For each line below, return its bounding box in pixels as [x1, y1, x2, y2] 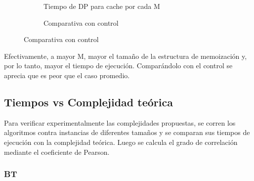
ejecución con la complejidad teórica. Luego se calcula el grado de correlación [4, 136, 238, 147]
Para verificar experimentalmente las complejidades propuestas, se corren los [4, 117, 236, 128]
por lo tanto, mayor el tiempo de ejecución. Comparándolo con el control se [4, 60, 233, 71]
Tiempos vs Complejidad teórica [4, 94, 173, 109]
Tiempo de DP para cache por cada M [43, 1, 160, 11]
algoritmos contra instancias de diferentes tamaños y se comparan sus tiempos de [4, 127, 250, 137]
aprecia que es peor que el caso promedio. [4, 70, 130, 80]
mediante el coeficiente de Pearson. [4, 146, 110, 157]
